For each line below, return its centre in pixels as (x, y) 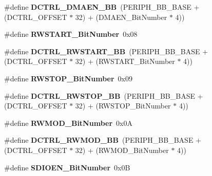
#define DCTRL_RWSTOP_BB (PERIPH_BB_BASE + (104, 95)
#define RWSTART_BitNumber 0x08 (71, 34)
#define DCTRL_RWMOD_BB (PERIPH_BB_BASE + (103, 140)
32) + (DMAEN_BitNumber (121, 17)
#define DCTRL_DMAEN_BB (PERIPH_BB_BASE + (102, 7)
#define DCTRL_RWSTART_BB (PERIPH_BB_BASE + (106, 51)
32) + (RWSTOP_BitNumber (123, 106)
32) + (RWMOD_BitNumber (122, 150)
